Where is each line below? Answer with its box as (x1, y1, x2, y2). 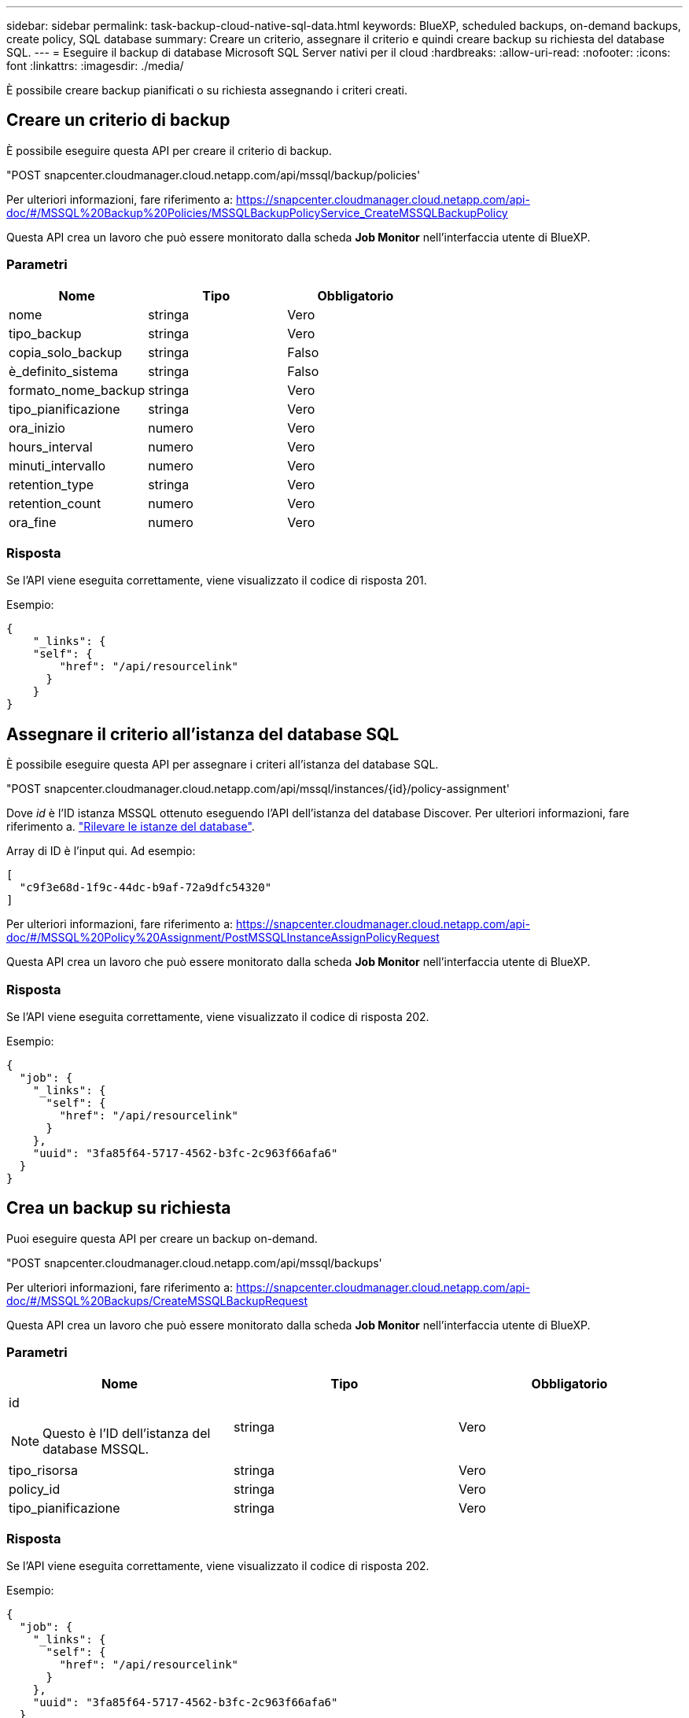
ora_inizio (9, 419, 65, 436)
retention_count (9, 495, 101, 511)
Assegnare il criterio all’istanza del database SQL (6, 724, 400, 744)
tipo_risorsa (9, 1462, 78, 1478)
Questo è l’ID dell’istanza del (42, 1425, 211, 1441)
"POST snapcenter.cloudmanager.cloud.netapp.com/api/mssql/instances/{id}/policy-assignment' (6, 782, 510, 796)
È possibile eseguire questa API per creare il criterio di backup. (6, 143, 332, 157)
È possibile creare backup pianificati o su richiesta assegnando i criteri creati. (6, 83, 408, 97)
